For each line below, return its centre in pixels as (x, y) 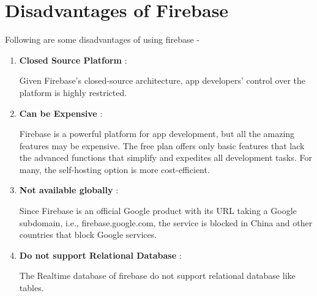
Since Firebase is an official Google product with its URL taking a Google (158, 211)
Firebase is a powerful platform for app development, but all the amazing (157, 134)
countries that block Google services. (88, 235)
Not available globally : (69, 190)
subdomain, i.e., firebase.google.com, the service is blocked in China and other (166, 222)
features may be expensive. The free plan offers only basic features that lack (162, 145)
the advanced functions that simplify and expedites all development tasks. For (166, 157)
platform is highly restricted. (73, 92)
